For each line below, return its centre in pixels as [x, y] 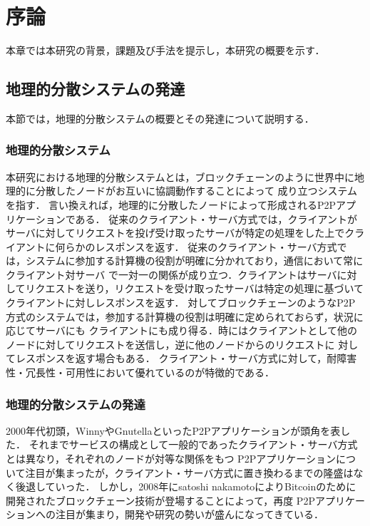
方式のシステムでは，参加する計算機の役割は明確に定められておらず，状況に [185, 316]
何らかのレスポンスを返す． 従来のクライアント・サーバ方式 [196, 246]
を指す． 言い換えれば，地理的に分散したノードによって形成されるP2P [171, 204]
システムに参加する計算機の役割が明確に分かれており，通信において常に [194, 261]
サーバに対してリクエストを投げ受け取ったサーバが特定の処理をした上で [175, 233]
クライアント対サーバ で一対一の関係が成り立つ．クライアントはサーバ [171, 274]
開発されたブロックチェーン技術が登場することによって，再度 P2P [160, 500]
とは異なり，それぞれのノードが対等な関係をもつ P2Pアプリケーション [171, 459]
